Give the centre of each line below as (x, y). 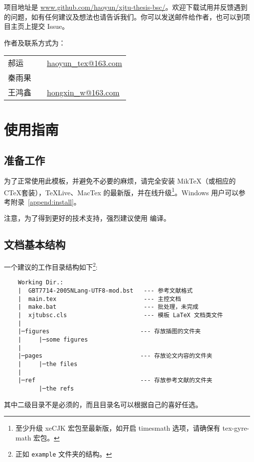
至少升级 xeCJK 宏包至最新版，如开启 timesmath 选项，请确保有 (118, 428)
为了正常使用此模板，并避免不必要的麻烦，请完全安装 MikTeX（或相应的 (120, 180)
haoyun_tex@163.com (85, 63)
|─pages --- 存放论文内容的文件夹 (115, 356)
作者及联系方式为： (35, 42)
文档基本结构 (35, 244)
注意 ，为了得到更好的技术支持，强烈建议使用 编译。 (87, 218)
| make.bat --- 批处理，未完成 (108, 307)
